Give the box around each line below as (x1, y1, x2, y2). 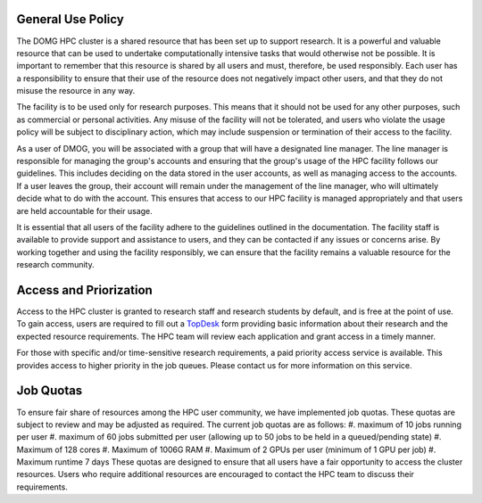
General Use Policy (16, 12, 124, 27)
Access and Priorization (16, 282, 154, 298)
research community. (16, 260, 96, 270)
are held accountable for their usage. (16, 205, 154, 216)
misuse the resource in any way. (16, 86, 136, 96)
